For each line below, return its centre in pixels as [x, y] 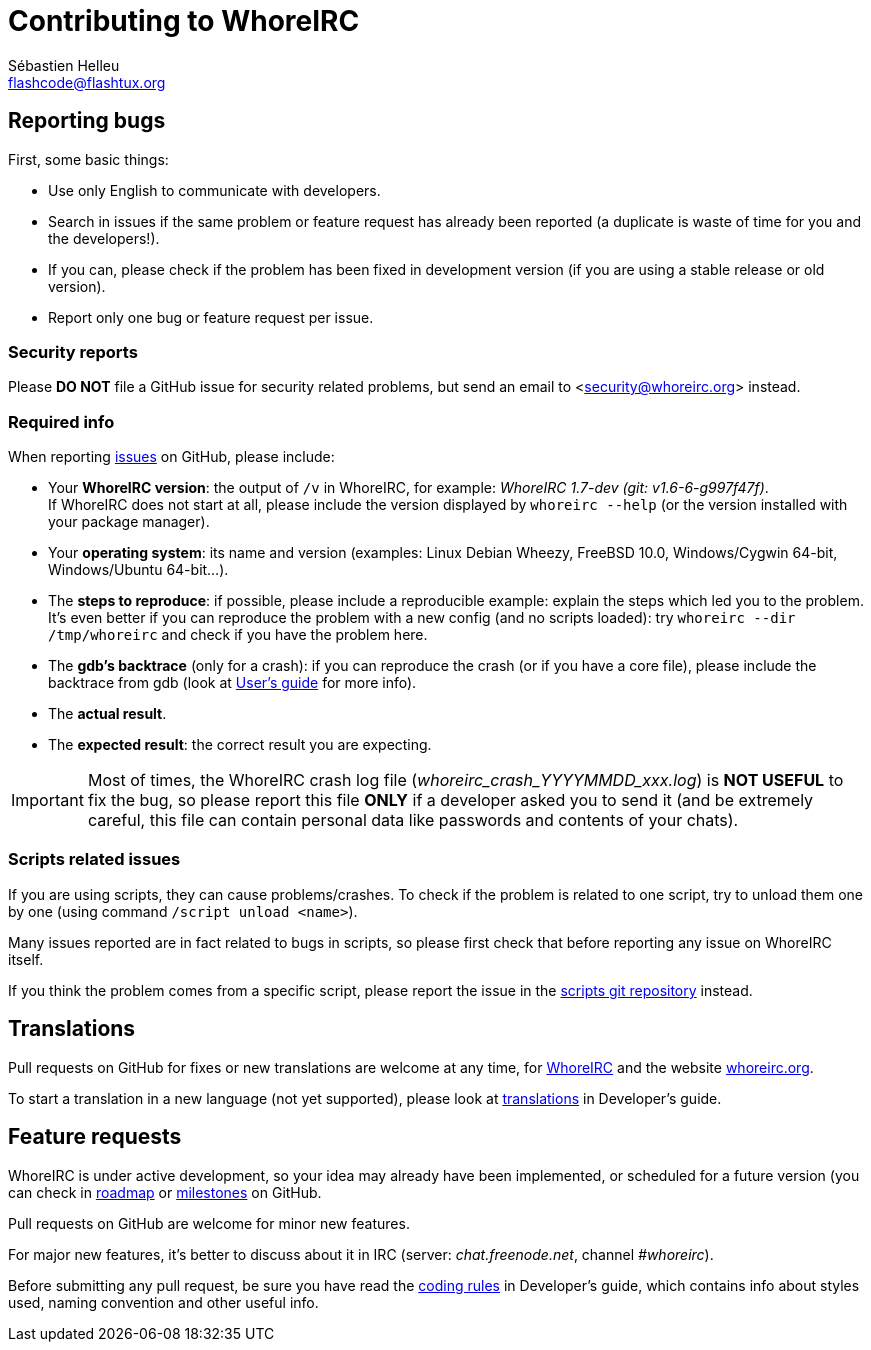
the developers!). [104, 238]
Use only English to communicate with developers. [214, 190]
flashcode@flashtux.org [87, 82]
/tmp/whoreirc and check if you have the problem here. [238, 635]
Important [47, 800]
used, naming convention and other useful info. [163, 1302]
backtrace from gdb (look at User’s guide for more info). [232, 683]
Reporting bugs [87, 121]
